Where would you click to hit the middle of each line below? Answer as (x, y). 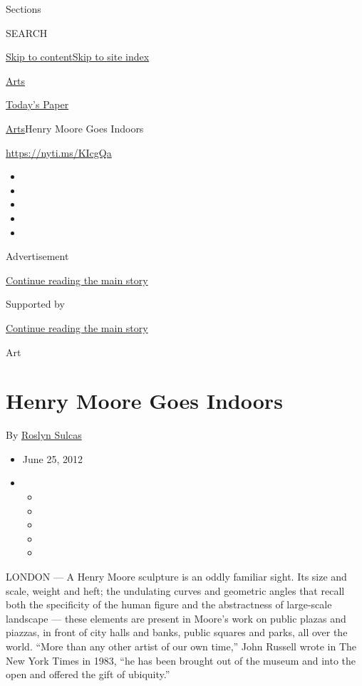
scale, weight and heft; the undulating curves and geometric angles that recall (175, 590)
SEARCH (27, 32)
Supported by (35, 304)
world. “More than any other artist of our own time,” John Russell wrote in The (181, 646)
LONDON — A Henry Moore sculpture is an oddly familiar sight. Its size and (176, 576)
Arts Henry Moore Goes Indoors (75, 128)
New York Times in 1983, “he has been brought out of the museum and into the (181, 660)
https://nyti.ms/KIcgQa (59, 152)
